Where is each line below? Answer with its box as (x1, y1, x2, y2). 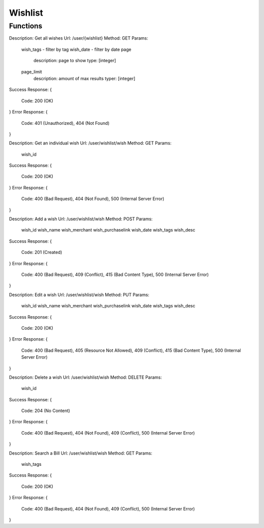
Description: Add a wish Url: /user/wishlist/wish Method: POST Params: (9, 216, 153, 222)
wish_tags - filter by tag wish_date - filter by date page (21, 46, 132, 52)
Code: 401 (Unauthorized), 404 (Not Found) (21, 120, 110, 126)
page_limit (21, 69, 43, 74)
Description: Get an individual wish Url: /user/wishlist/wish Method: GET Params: (9, 140, 172, 146)
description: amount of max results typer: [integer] (33, 75, 135, 81)
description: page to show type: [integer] (33, 58, 116, 64)
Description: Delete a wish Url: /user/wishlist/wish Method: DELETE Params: (9, 374, 162, 380)
